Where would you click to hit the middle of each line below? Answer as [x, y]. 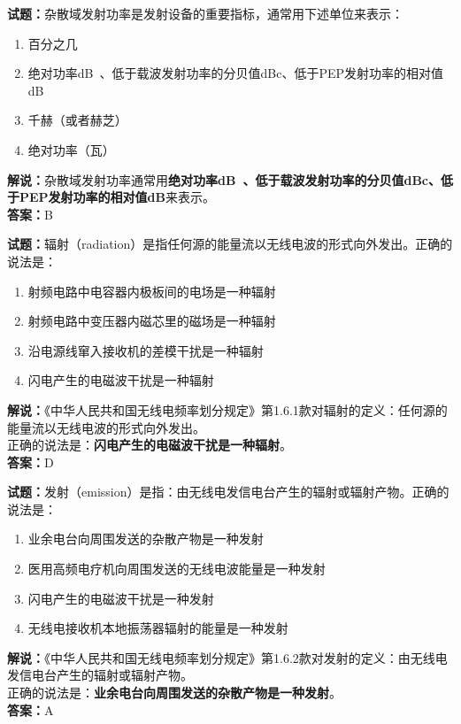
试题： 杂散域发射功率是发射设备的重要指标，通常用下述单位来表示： [205, 13]
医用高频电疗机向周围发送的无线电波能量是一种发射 [177, 569]
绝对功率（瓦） [71, 149]
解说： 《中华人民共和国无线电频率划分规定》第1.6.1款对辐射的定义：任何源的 [227, 409]
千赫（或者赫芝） [77, 120]
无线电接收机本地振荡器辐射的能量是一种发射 [158, 628]
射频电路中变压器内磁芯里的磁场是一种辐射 [152, 321]
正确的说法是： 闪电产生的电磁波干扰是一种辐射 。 [150, 445]
